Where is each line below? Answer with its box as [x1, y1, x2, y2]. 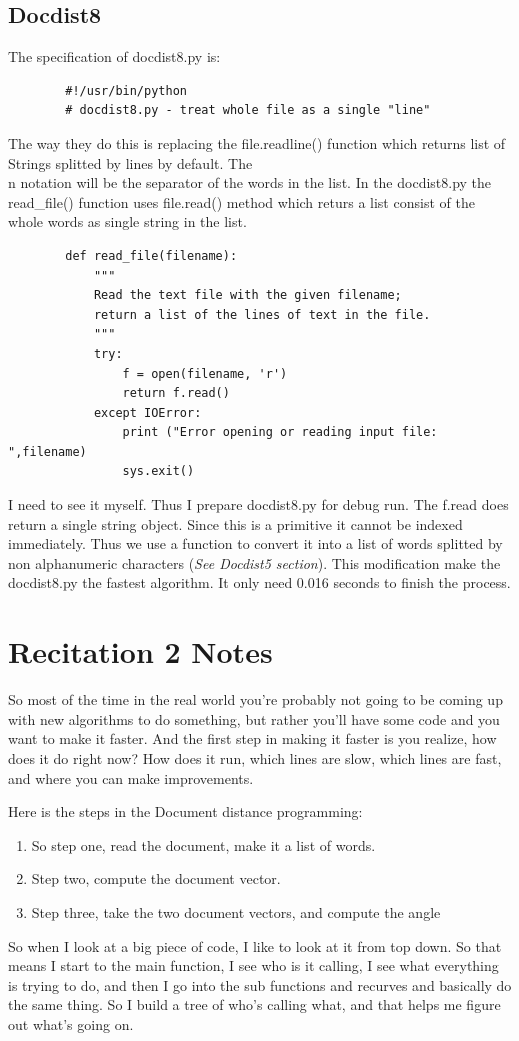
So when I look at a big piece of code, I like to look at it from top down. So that [8, 935, 502, 956]
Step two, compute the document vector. [31, 868, 281, 889]
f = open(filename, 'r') [122, 366, 288, 381]
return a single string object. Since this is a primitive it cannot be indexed [8, 513, 463, 534]
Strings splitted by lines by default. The [8, 152, 253, 173]
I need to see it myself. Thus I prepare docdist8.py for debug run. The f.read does [8, 494, 509, 515]
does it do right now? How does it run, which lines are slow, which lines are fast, [8, 747, 502, 768]
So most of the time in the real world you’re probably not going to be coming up [8, 689, 503, 710]
